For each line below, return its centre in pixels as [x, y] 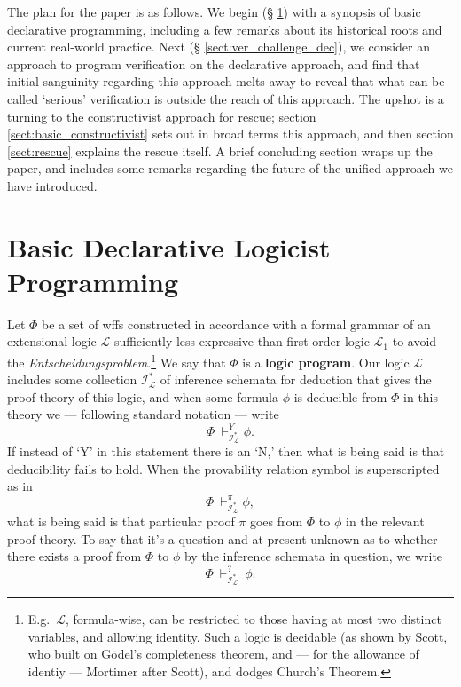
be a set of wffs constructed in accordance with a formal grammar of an [236, 324]
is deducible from [340, 396]
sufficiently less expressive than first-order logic [242, 341]
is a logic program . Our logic [326, 362]
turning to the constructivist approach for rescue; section [162, 116]
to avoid [414, 341]
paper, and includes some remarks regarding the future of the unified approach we [230, 168]
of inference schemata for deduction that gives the [296, 379]
